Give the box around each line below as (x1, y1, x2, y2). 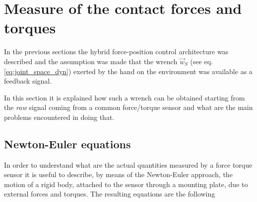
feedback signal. (4, 76, 52, 86)
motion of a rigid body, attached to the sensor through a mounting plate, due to (4, 179, 248, 189)
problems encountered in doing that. (4, 111, 115, 122)
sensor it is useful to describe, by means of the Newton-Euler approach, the (4, 169, 233, 180)
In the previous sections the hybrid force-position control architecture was (4, 46, 229, 57)
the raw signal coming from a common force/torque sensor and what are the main (4, 102, 253, 112)
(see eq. (190, 56, 213, 66)
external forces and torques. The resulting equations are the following (4, 189, 215, 199)
